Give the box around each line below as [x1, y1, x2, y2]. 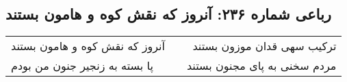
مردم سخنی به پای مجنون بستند [186, 58, 337, 74]
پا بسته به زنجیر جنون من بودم [11, 58, 153, 74]
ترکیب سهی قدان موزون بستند [192, 38, 337, 54]
